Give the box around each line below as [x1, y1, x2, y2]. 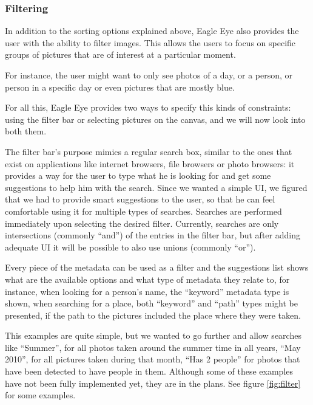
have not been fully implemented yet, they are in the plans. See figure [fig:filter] [5, 376, 301, 389]
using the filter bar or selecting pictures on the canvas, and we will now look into [5, 112, 306, 125]
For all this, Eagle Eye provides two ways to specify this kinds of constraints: [5, 101, 291, 114]
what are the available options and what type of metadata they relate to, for [5, 272, 290, 285]
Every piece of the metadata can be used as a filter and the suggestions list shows [5, 261, 309, 274]
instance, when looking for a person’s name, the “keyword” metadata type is [5, 285, 289, 297]
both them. [5, 125, 47, 137]
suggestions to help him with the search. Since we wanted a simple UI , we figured [5, 181, 308, 193]
